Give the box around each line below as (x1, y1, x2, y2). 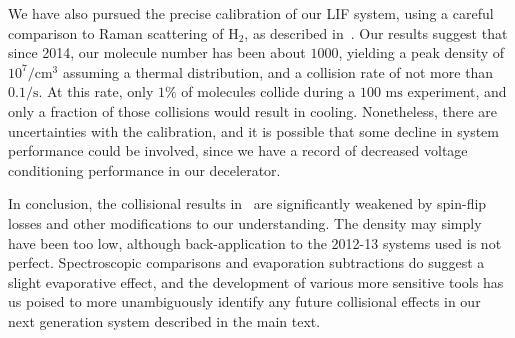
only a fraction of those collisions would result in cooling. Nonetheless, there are (8, 100, 498, 121)
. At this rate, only (38, 81, 154, 102)
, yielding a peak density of (338, 42, 505, 63)
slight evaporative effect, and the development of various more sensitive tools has (8, 271, 504, 292)
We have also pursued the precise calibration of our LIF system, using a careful (8, 3, 494, 23)
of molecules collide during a (181, 81, 356, 102)
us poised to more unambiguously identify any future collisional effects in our (8, 291, 481, 312)
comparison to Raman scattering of (8, 22, 224, 43)
